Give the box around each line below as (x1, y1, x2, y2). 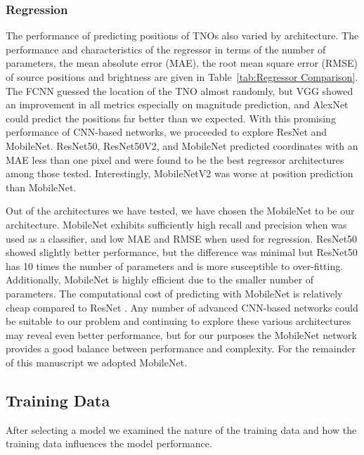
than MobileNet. (6, 179, 77, 194)
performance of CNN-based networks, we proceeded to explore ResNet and (6, 124, 327, 139)
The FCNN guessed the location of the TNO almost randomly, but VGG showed (6, 83, 353, 98)
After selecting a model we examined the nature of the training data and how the (6, 422, 357, 437)
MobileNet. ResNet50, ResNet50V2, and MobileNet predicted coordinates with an (6, 138, 358, 153)
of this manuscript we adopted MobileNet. (6, 354, 188, 369)
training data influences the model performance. (6, 436, 212, 451)
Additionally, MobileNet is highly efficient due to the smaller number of (6, 272, 314, 287)
